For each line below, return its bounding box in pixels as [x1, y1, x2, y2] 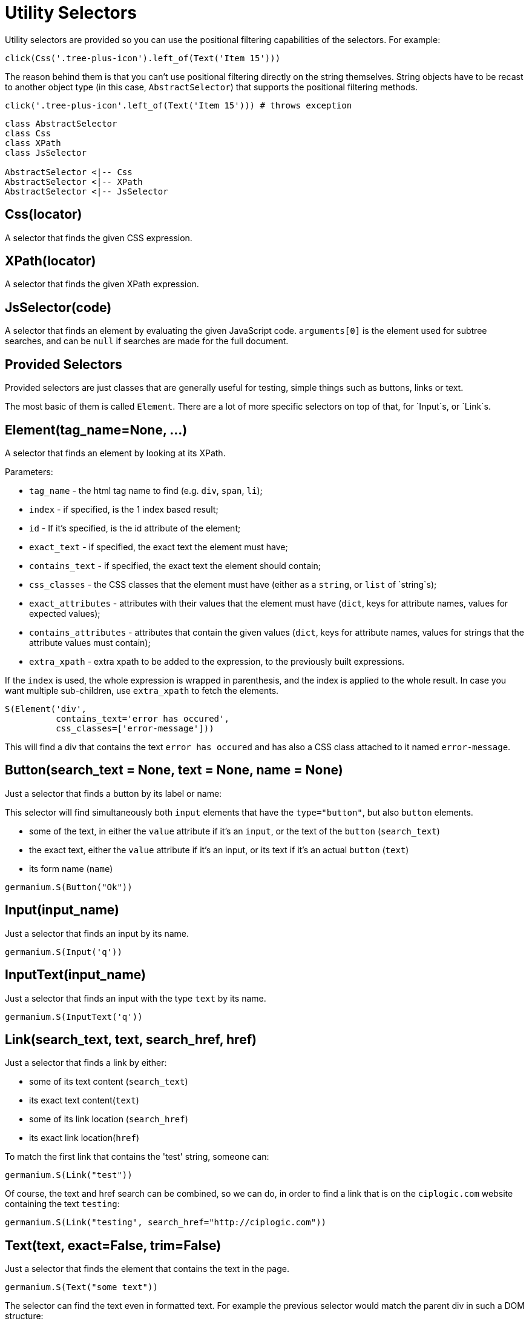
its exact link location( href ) [29, 1133, 140, 1143]
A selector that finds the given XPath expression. [5, 279, 199, 290]
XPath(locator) [5, 253, 96, 269]
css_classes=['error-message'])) [56, 723, 214, 733]
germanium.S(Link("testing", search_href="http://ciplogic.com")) [5, 1217, 327, 1228]
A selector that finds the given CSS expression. [5, 232, 192, 243]
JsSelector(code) [5, 299, 112, 315]
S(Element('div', [5, 704, 87, 714]
